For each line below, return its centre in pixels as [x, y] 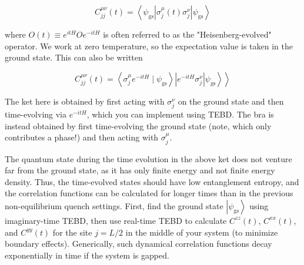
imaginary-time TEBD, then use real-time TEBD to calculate [116, 220]
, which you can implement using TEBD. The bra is [180, 114]
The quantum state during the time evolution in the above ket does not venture [148, 158]
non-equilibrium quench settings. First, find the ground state [114, 205]
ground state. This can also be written [74, 57]
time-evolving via [36, 114]
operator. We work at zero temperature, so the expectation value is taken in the [149, 46]
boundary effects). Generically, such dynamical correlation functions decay [138, 244]
